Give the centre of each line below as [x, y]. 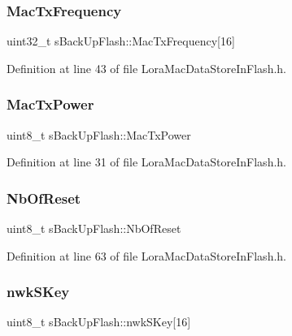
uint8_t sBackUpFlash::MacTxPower [99, 134]
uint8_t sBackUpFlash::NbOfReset [94, 228]
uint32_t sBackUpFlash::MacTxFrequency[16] [121, 41]
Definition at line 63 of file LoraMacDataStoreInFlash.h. [146, 255]
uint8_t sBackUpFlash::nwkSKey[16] [99, 322]
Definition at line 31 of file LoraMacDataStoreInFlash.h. [146, 162]
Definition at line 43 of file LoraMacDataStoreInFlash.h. [146, 68]
